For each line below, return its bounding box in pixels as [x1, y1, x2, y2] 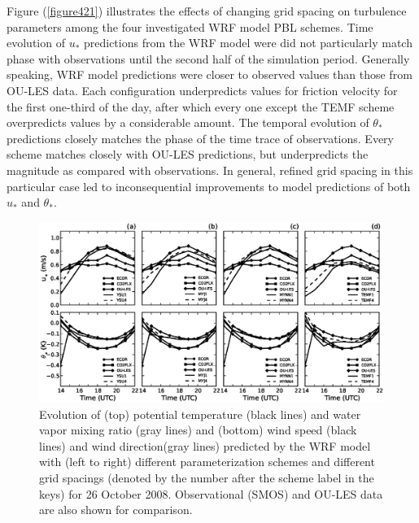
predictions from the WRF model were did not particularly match [83, 34, 412, 51]
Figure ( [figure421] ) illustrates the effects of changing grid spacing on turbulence [7, 2, 407, 19]
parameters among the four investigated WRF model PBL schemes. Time [7, 18, 373, 35]
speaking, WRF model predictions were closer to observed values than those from [7, 66, 412, 83]
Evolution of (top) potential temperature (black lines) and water [39, 405, 361, 422]
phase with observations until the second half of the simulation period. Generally [7, 50, 410, 67]
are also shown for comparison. [39, 501, 193, 518]
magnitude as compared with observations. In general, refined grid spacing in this [7, 161, 413, 178]
